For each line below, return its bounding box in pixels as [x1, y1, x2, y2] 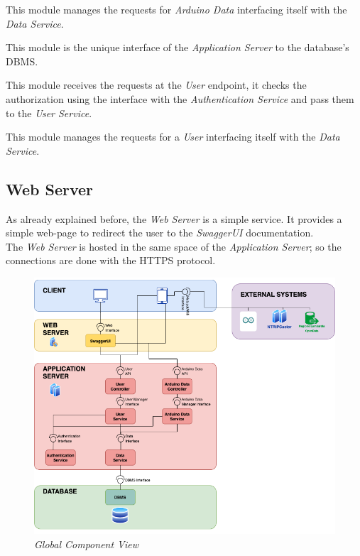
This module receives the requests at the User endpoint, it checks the [6, 77, 307, 92]
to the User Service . [6, 105, 92, 120]
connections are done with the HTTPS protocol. [6, 253, 216, 268]
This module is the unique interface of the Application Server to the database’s [6, 40, 349, 55]
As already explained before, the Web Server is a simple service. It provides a [6, 211, 342, 226]
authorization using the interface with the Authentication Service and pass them [6, 91, 354, 106]
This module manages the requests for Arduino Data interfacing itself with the [6, 2, 347, 16]
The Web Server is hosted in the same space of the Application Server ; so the [6, 239, 342, 254]
